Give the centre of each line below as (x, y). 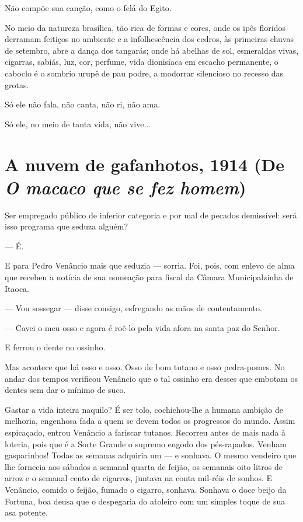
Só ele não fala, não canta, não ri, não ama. (83, 104)
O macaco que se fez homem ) (126, 187)
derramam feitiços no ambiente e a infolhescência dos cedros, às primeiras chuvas (149, 39)
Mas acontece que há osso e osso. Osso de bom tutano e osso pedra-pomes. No (145, 367)
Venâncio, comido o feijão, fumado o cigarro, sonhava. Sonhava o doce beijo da (146, 489)
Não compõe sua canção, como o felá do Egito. (88, 8)
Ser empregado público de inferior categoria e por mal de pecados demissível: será (151, 215)
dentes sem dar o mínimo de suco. (65, 390)
